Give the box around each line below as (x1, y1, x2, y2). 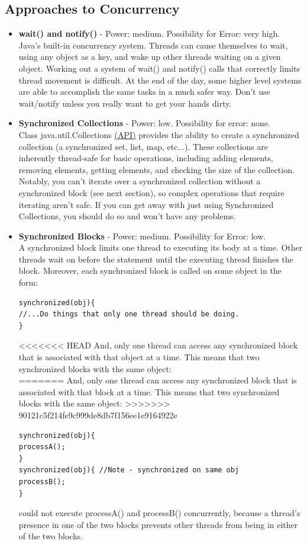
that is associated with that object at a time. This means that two (18, 351, 260, 363)
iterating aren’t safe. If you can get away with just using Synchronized (18, 198, 274, 210)
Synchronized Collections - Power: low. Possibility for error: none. (18, 117, 270, 129)
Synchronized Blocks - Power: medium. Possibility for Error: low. (18, 229, 266, 242)
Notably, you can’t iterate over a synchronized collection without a (18, 175, 261, 187)
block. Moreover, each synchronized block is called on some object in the (18, 264, 282, 277)
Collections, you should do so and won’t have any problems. (18, 210, 236, 222)
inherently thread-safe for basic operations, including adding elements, (18, 152, 273, 164)
